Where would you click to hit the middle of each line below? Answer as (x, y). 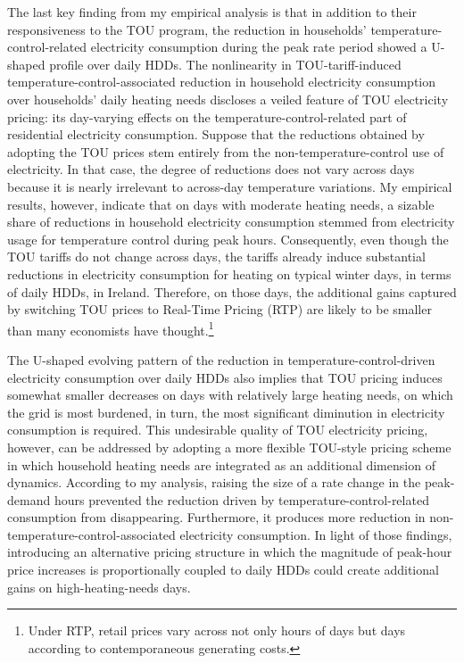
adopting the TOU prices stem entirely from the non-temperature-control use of (226, 151)
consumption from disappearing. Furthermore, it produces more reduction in (216, 517)
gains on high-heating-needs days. (99, 587)
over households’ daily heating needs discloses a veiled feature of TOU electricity (228, 99)
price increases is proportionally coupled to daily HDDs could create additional (223, 570)
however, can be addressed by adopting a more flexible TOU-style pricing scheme (229, 447)
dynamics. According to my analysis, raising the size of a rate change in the (214, 482)
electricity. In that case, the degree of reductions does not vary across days (211, 169)
